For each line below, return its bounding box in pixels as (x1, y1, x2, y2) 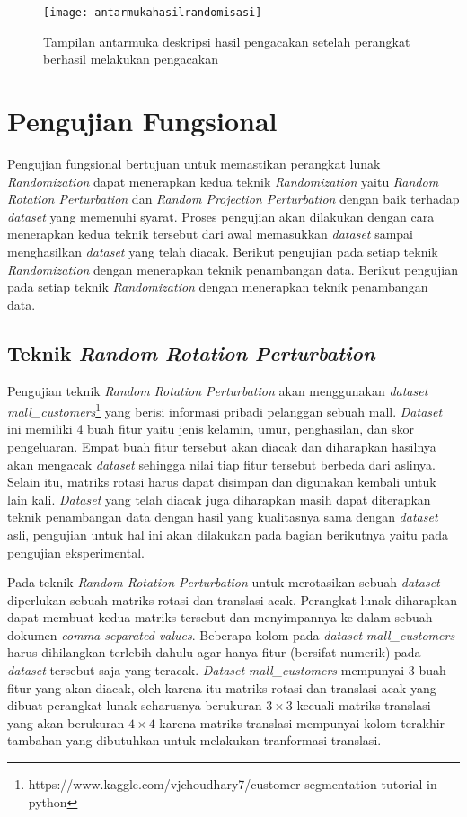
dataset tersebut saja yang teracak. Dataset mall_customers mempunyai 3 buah (7, 661, 446, 680)
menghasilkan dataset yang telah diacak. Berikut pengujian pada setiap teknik (7, 242, 438, 260)
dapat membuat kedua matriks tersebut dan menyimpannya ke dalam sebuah (7, 608, 433, 627)
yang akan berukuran (7, 713, 125, 732)
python (28, 792, 67, 811)
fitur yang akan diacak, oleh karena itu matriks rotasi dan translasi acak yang (7, 678, 436, 697)
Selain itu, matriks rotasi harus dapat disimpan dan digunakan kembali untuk (7, 472, 436, 491)
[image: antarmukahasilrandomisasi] (43, 6, 262, 19)
